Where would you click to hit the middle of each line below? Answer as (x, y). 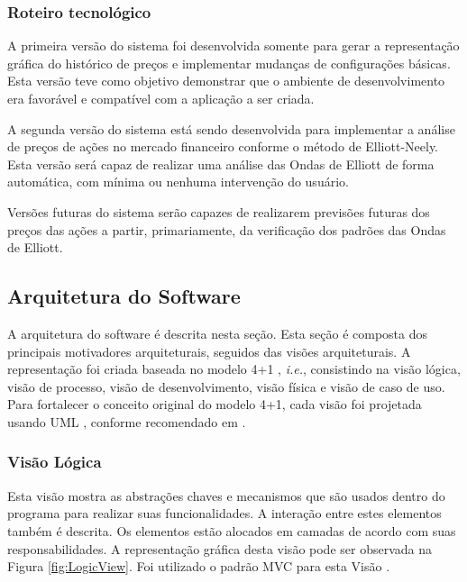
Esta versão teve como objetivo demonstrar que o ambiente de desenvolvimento (226, 81)
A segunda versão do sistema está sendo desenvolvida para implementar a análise (231, 128)
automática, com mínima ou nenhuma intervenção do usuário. (178, 182)
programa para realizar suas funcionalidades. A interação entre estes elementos (224, 513)
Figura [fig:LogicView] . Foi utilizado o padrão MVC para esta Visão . (199, 566)
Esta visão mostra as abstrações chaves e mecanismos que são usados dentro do (226, 495)
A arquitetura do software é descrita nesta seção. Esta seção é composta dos (217, 333)
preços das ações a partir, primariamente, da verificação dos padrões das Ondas (227, 229)
